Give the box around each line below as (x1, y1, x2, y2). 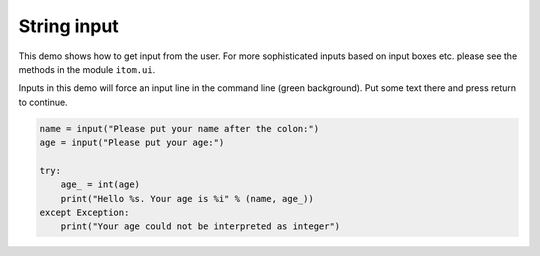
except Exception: (39, 207, 130, 219)
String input (18, 15, 119, 37)
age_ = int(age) (60, 179, 140, 190)
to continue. (18, 96, 69, 108)
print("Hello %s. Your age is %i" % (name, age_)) (60, 193, 314, 204)
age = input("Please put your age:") (39, 137, 225, 149)
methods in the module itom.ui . (18, 63, 156, 75)
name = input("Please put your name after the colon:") (39, 123, 320, 134)
